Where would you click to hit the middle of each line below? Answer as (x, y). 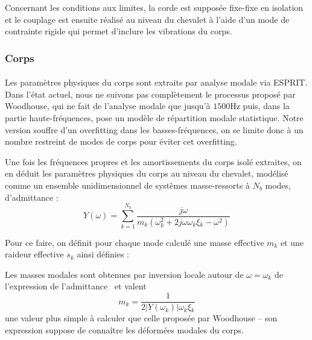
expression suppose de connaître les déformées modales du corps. (124, 329)
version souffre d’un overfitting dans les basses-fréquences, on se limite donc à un (154, 129)
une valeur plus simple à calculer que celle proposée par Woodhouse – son (141, 318)
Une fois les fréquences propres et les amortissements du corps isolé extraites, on (153, 161)
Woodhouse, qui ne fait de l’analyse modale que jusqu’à (108, 106)
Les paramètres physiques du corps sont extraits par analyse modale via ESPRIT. (156, 82)
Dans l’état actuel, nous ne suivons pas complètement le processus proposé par (150, 94)
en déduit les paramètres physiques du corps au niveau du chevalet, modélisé (147, 173)
